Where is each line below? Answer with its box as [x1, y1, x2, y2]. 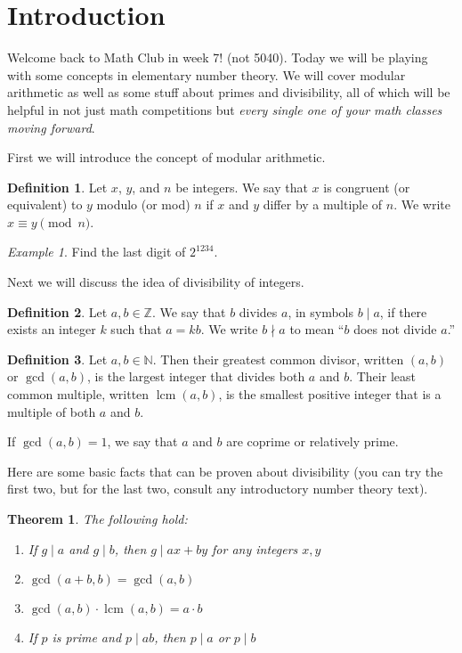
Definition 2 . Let [7, 302, 108, 321]
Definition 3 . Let [7, 349, 108, 368]
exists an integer [7, 320, 96, 339]
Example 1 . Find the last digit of [7, 242, 186, 261]
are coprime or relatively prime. [226, 432, 399, 451]
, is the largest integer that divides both [87, 367, 305, 386]
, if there [379, 302, 427, 321]
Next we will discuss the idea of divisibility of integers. [7, 273, 304, 291]
